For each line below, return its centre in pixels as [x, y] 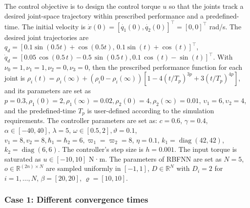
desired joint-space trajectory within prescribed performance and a [104, 15]
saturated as [23, 158]
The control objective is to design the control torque [83, 6]
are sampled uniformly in [83, 168]
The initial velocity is [54, 26]
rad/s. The [225, 26]
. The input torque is [206, 149]
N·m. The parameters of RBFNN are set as [155, 158]
